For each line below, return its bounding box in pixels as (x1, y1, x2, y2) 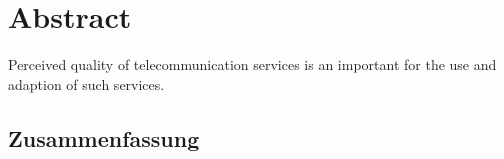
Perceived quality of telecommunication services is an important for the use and (8, 54, 497, 75)
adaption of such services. (8, 73, 165, 94)
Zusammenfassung (8, 122, 200, 153)
